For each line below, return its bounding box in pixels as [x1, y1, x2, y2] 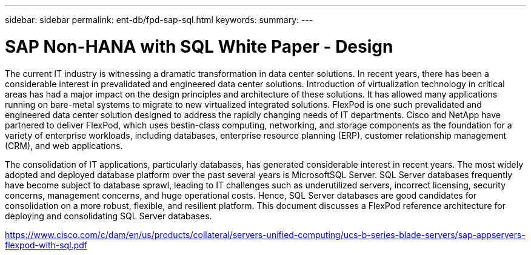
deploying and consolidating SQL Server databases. [5, 210, 212, 221]
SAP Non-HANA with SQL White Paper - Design [5, 36, 393, 57]
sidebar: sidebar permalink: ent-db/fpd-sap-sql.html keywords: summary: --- [5, 15, 313, 25]
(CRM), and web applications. [5, 140, 123, 151]
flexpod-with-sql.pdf [5, 239, 87, 250]
